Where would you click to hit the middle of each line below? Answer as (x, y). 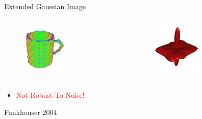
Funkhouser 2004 (31, 112)
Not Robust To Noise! (50, 95)
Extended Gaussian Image (45, 6)
